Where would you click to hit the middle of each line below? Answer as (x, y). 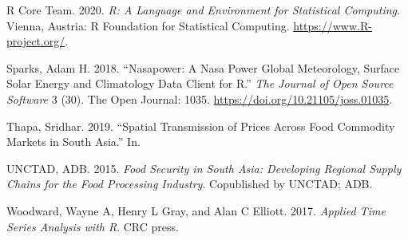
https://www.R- (333, 25)
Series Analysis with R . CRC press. (93, 226)
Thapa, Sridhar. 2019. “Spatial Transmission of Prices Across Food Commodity (201, 126)
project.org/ (36, 41)
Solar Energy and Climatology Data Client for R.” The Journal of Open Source (200, 83)
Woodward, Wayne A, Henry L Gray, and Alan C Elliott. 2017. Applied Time (196, 210)
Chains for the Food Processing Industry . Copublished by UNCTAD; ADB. (190, 184)
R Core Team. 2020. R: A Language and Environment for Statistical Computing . (203, 10)
